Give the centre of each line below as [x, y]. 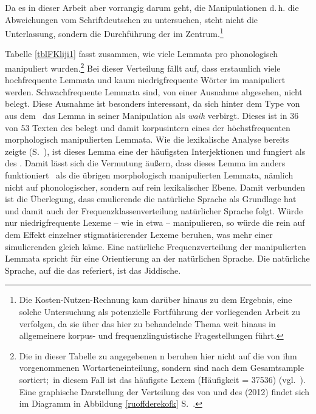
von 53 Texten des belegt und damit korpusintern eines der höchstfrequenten [148, 127]
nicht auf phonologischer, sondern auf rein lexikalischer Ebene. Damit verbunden [155, 187]
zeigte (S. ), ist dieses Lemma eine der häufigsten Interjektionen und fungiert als [155, 151]
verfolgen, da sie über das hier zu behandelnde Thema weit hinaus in [147, 323]
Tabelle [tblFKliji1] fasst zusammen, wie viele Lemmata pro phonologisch [142, 54]
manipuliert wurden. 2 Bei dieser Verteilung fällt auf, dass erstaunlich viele [143, 67]
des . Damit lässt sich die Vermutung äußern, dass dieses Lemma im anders [145, 163]
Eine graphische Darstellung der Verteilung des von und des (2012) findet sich [164, 391]
